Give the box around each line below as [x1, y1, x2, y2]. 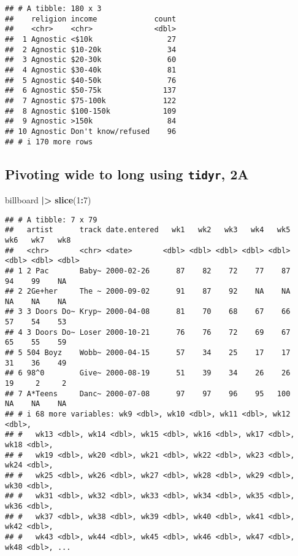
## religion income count [5, 14, 177, 23]
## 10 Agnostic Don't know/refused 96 [5, 127, 177, 136]
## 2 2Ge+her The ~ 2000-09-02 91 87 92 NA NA [5, 287, 291, 296]
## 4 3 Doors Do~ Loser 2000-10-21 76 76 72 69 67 [5, 327, 291, 337]
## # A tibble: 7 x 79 [5, 215, 97, 224]
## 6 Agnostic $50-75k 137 [5, 86, 177, 95]
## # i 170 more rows [5, 137, 93, 146]
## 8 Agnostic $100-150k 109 [5, 106, 177, 116]
